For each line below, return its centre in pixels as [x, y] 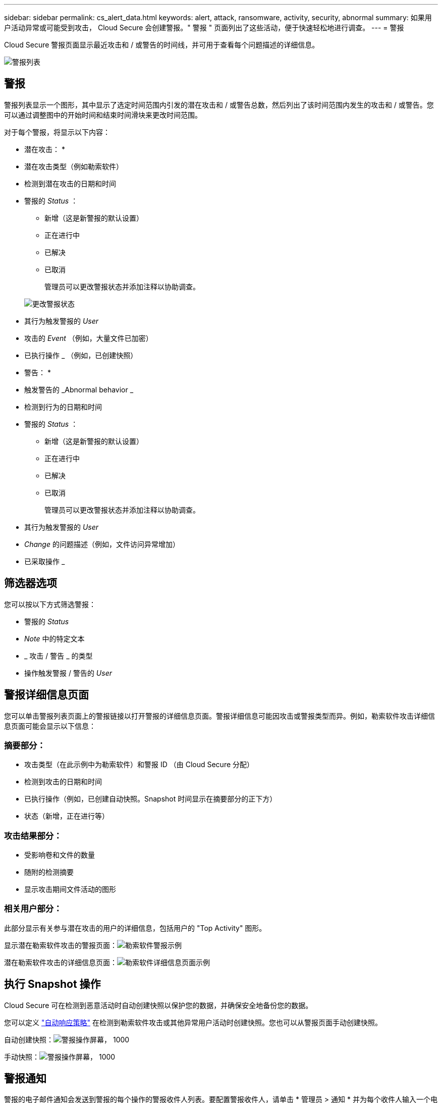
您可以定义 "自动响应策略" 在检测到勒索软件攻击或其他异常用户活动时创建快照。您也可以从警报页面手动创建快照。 [193, 1022]
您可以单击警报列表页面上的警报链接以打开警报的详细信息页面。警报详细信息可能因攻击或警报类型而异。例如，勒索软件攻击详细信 [219, 716]
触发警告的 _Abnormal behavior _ [79, 389]
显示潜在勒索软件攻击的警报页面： [61, 945]
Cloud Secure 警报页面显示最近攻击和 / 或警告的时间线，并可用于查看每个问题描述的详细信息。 [162, 45]
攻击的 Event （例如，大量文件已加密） [89, 338]
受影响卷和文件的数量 [60, 855]
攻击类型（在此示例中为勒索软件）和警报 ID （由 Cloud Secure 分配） [139, 765]
